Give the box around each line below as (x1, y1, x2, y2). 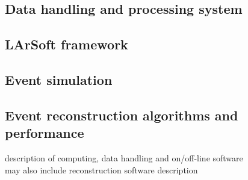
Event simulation (5, 70, 113, 88)
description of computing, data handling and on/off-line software (5, 151, 243, 164)
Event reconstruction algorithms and (5, 105, 238, 124)
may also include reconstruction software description (5, 163, 198, 176)
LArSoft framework (5, 35, 128, 54)
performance (5, 123, 84, 142)
